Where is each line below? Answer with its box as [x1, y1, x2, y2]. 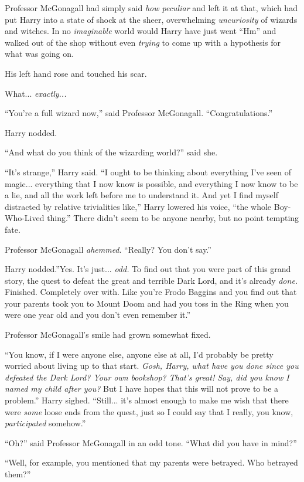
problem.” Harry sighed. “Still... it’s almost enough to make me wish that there [5, 394, 289, 406]
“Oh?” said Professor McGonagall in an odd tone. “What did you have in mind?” [5, 436, 297, 449]
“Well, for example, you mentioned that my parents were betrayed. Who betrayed [5, 456, 298, 469]
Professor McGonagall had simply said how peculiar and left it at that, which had [5, 2, 298, 13]
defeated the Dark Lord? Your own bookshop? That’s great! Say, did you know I [5, 371, 289, 383]
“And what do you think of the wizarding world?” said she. [5, 146, 218, 158]
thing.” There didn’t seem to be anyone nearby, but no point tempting [47, 212, 299, 224]
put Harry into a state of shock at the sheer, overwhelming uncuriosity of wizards [5, 13, 298, 25]
